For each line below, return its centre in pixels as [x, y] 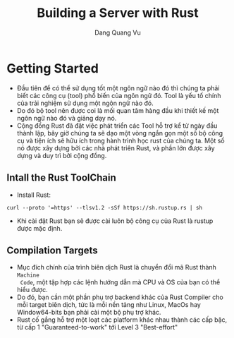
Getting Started [53, 68]
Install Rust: [33, 195]
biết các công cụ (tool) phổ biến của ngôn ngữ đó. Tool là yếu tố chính [119, 95]
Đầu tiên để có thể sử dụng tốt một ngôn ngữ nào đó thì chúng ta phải [118, 88]
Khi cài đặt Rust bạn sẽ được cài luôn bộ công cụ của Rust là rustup [115, 221]
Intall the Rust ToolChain [62, 178]
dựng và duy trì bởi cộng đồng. [62, 155]
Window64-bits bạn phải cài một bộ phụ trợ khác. [89, 313]
